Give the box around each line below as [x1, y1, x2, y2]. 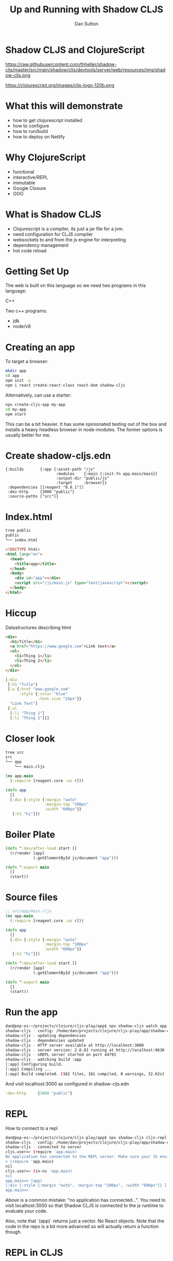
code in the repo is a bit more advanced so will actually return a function [5, 1223, 159, 1230]
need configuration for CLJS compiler [12, 231, 93, 237]
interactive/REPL [12, 174, 48, 180]
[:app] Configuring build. [5, 1062, 63, 1067]
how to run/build [12, 128, 48, 134]
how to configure [12, 123, 49, 129]
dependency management [12, 242, 69, 248]
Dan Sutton [74, 21, 99, 27]
